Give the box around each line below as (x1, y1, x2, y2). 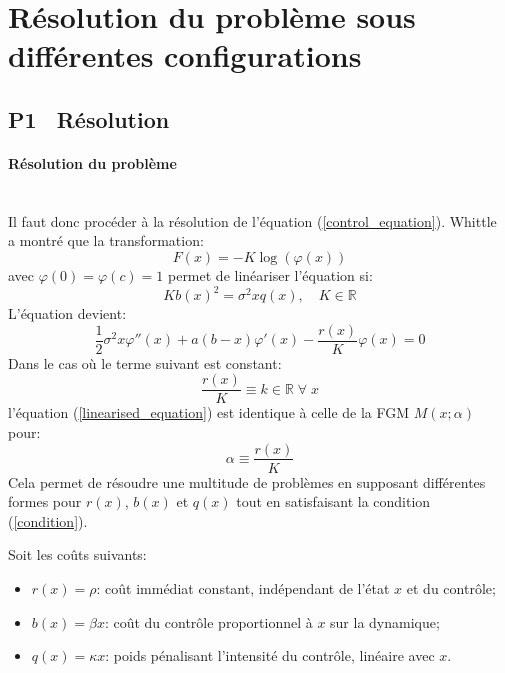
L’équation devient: (8, 303, 127, 324)
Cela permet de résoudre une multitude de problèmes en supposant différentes (8, 471, 486, 492)
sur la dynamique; (330, 611, 440, 632)
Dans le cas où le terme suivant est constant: (8, 352, 282, 373)
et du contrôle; (406, 577, 496, 598)
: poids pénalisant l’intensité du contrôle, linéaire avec (105, 645, 435, 666)
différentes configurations (8, 35, 362, 76)
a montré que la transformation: (8, 230, 204, 251)
